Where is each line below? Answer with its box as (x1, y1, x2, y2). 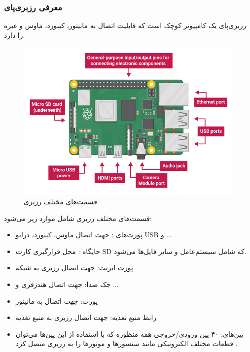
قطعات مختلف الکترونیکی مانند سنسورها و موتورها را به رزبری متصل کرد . (15, 338, 238, 349)
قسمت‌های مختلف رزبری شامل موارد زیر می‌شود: (4, 213, 152, 223)
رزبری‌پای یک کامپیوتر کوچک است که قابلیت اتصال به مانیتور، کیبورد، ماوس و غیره (4, 20, 247, 31)
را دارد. (4, 30, 25, 40)
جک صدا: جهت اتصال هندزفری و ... (15, 279, 119, 289)
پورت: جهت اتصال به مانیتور (15, 295, 98, 306)
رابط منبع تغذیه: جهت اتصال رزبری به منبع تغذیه (15, 312, 157, 322)
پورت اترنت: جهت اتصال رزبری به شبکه (15, 262, 133, 273)
